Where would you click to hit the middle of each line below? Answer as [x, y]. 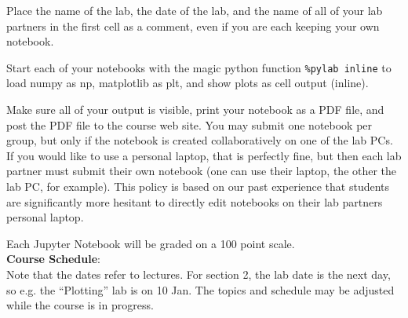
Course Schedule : [53, 259]
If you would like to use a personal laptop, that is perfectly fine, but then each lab [204, 155]
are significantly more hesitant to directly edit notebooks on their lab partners [195, 201]
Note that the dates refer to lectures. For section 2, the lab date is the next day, [199, 274]
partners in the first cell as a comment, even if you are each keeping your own [193, 26]
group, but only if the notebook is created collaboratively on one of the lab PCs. [200, 140]
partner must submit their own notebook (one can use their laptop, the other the [202, 171]
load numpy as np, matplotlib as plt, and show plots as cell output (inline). [188, 83]
